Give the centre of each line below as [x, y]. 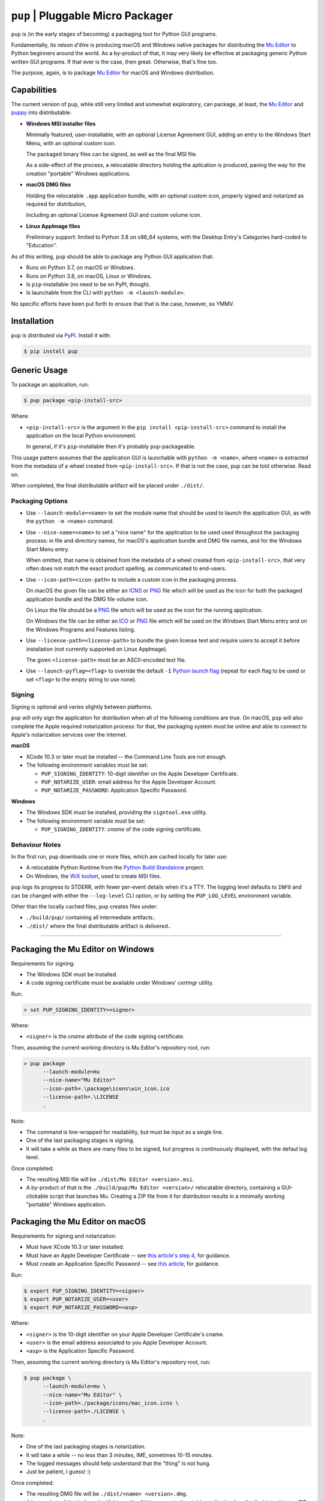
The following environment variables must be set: [87, 765]
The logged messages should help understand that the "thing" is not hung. [118, 1463]
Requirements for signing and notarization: [64, 1236]
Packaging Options [40, 501]
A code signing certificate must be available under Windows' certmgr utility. [120, 983]
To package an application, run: [50, 385]
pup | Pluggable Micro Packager [92, 16]
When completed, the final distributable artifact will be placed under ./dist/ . [108, 485]
